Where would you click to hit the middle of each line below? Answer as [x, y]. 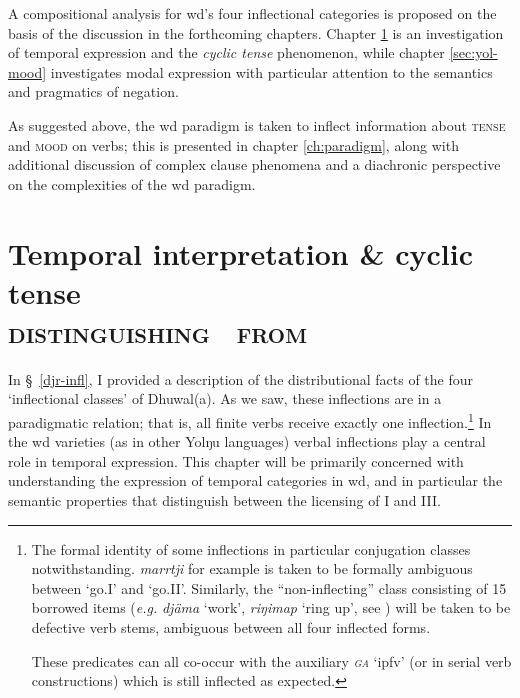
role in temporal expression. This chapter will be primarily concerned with [236, 460]
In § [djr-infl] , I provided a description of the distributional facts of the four [241, 378]
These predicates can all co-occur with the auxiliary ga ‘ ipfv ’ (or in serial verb [271, 660]
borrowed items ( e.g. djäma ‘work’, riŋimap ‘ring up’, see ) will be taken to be [271, 607]
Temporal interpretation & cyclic [241, 252]
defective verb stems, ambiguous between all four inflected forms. [231, 627]
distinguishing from [157, 330]
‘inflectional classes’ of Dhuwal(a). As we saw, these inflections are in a [225, 398]
